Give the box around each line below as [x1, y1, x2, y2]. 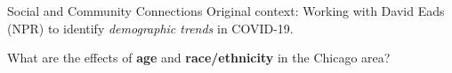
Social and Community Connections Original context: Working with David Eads [7, 2, 445, 19]
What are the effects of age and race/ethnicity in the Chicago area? [7, 48, 391, 67]
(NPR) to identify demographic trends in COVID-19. [7, 18, 294, 37]
